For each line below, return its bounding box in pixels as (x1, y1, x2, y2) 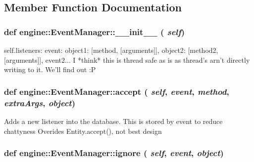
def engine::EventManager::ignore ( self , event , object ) (4, 147, 224, 159)
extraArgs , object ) (4, 96, 75, 109)
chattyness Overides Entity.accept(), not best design (4, 125, 162, 136)
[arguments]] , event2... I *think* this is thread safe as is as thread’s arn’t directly (4, 54, 250, 65)
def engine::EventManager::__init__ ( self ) (4, 25, 185, 38)
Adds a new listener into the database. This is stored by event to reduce (4, 116, 223, 126)
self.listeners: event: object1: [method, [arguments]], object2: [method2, (4, 45, 218, 55)
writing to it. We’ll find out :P (4, 64, 96, 75)
